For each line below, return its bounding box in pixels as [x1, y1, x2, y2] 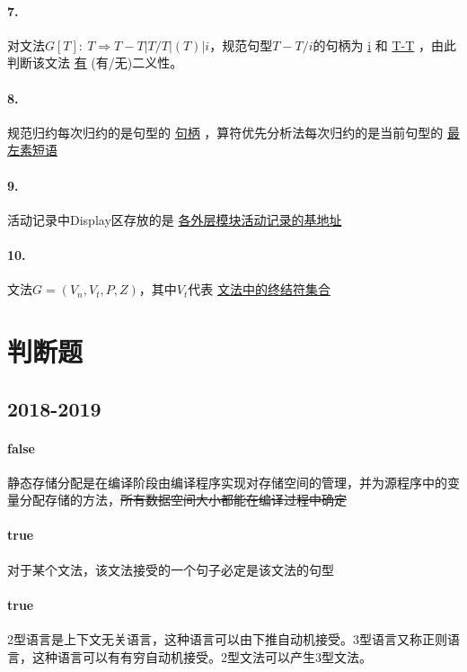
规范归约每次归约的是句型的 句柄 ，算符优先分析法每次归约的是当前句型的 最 [7, 122, 460, 141]
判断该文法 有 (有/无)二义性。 [7, 53, 183, 72]
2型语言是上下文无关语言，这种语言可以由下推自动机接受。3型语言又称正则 [7, 630, 447, 649]
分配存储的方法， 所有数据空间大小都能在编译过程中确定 [19, 490, 347, 509]
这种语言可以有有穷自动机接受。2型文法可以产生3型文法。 [31, 647, 372, 666]
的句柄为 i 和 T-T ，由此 [313, 35, 456, 54]
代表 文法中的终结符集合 [188, 280, 330, 299]
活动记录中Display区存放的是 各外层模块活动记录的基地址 [7, 210, 342, 228]
